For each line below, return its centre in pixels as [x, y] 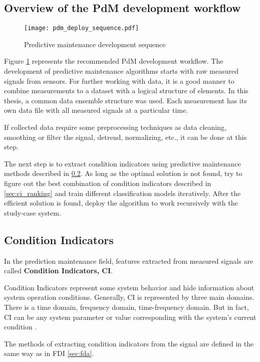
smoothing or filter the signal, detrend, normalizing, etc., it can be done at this [125, 137]
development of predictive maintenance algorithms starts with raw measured [121, 71]
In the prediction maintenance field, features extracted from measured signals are [129, 260]
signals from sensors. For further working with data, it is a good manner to [119, 80]
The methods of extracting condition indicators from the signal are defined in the [129, 343]
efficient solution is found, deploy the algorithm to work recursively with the [121, 203]
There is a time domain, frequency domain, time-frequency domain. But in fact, [126, 307]
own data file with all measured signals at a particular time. [96, 110]
